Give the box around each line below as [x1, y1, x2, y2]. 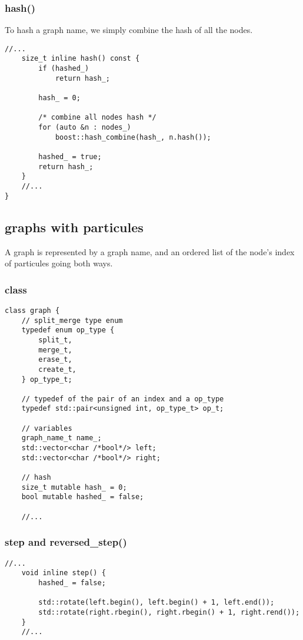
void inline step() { [21, 569, 106, 578]
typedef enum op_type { [21, 326, 115, 335]
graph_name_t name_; [21, 434, 102, 443]
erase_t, [38, 355, 72, 364]
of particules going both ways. [5, 257, 113, 269]
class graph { [5, 306, 60, 315]
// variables [21, 424, 72, 433]
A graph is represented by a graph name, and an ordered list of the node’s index [5, 245, 295, 258]
